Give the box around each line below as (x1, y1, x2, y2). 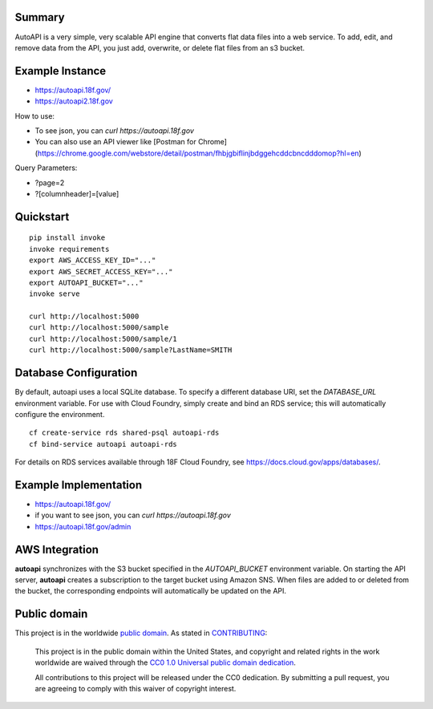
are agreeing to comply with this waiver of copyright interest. (34, 683, 237, 693)
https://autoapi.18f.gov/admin (34, 521, 132, 531)
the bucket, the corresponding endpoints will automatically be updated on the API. (14, 586, 287, 596)
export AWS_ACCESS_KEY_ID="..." (29, 256, 156, 265)
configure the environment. (14, 409, 105, 419)
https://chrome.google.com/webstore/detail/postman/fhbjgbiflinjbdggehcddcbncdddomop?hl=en (37, 148, 360, 158)
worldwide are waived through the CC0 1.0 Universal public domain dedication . (34, 658, 297, 667)
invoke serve (29, 290, 80, 298)
